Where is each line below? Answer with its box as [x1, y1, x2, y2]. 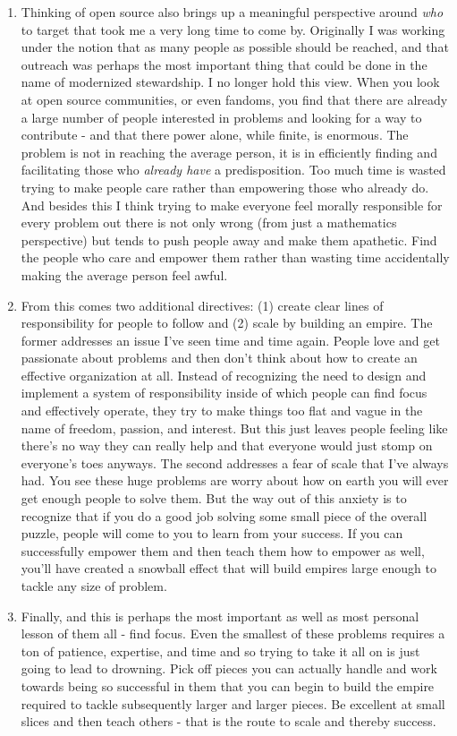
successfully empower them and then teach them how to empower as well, [21, 541, 425, 560]
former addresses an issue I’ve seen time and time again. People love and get [21, 330, 440, 349]
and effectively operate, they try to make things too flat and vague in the [21, 401, 423, 420]
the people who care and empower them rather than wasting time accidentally [21, 248, 450, 267]
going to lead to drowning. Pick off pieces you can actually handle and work [21, 659, 437, 678]
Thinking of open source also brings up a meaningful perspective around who [21, 3, 444, 21]
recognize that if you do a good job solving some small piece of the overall [21, 506, 427, 525]
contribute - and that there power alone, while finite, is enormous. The [21, 125, 409, 144]
